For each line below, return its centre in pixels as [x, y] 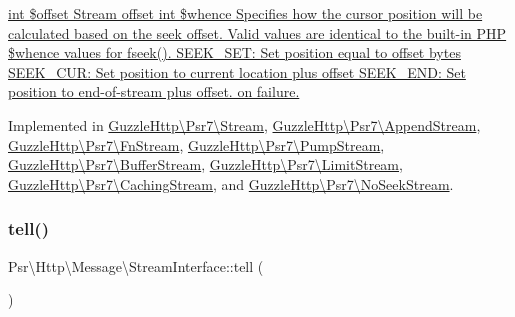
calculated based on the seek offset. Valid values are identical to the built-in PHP [257, 32]
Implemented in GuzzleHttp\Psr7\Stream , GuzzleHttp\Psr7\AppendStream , [244, 124]
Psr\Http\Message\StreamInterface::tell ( [136, 265]
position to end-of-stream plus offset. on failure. [154, 91]
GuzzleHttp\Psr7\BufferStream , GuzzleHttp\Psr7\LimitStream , [205, 164]
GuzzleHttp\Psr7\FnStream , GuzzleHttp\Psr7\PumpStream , [196, 144]
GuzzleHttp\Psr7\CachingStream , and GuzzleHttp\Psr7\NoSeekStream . [231, 183]
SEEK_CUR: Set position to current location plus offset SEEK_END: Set [237, 71]
